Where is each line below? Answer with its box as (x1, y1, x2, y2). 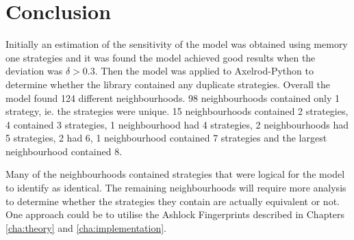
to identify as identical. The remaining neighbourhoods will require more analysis (5, 181, 346, 195)
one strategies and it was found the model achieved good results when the (5, 50, 316, 64)
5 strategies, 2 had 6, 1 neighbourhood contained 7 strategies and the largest (5, 131, 327, 145)
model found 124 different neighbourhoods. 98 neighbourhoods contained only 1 (5, 90, 340, 105)
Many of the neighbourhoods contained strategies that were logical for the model (5, 167, 345, 181)
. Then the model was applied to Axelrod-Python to (94, 64, 314, 78)
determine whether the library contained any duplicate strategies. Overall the (5, 77, 331, 91)
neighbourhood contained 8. (5, 144, 123, 158)
